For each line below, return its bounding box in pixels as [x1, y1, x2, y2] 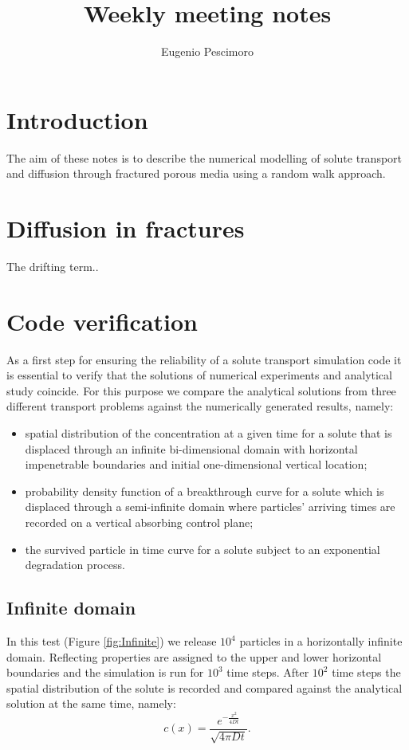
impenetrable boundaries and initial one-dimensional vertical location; [25, 456, 368, 473]
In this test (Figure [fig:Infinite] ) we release [6, 633, 217, 650]
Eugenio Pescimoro [160, 43, 254, 60]
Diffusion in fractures [6, 212, 245, 245]
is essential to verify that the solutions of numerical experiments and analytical [6, 367, 392, 383]
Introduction [6, 103, 148, 135]
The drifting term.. [6, 257, 99, 274]
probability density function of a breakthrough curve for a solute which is [25, 482, 384, 499]
